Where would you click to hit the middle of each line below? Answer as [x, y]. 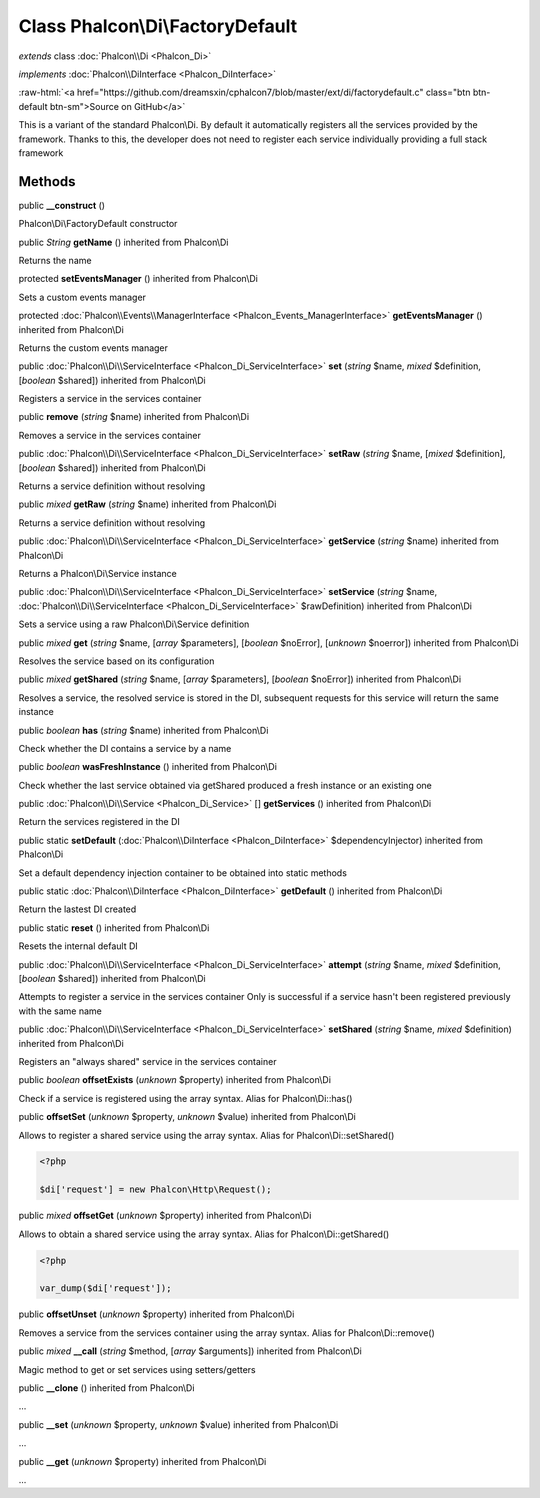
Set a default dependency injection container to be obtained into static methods [182, 872]
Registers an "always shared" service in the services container [147, 1061]
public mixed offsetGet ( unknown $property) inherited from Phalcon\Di [165, 1216]
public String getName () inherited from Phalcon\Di [123, 242]
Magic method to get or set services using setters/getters [137, 1369]
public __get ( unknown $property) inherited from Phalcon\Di [142, 1461]
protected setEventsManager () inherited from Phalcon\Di [138, 279]
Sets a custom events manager [82, 297]
